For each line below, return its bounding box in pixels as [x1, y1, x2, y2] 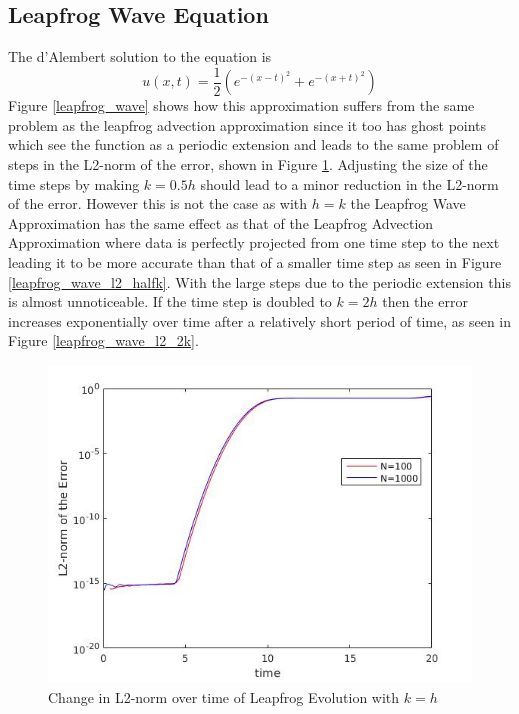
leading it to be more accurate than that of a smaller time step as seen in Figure [8, 252, 502, 273]
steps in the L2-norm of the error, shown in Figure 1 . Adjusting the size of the [8, 154, 488, 175]
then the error [382, 291, 468, 312]
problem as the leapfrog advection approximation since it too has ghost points [8, 114, 487, 135]
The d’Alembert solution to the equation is [8, 46, 272, 67]
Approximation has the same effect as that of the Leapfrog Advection [8, 212, 434, 233]
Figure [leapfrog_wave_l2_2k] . [8, 330, 199, 351]
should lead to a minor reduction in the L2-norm [200, 173, 499, 194]
